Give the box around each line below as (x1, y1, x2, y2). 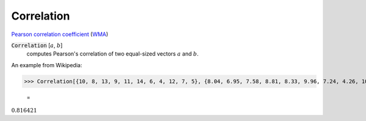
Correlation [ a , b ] (11, 42, 63, 49)
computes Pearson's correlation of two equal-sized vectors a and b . (26, 50, 199, 57)
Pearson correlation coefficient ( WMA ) (11, 31, 109, 38)
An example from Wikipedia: (11, 61, 82, 68)
